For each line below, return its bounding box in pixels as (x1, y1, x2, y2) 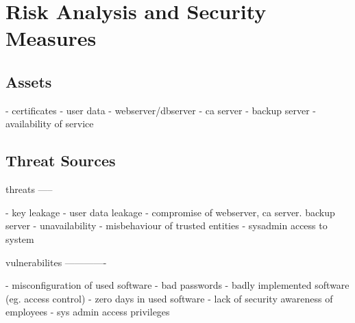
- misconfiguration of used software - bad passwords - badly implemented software (5, 278, 350, 292)
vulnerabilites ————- (5, 255, 107, 269)
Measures (5, 24, 97, 52)
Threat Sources (5, 150, 116, 171)
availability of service (5, 116, 94, 131)
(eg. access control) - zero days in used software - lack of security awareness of (5, 291, 333, 305)
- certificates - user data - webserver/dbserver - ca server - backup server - (5, 103, 317, 117)
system (5, 231, 34, 246)
